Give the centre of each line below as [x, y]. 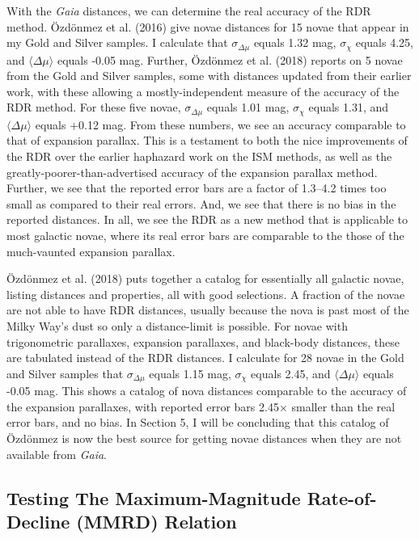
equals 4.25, [384, 42]
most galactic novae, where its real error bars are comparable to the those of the [205, 236]
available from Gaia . [57, 454]
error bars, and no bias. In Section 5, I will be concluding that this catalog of [198, 422]
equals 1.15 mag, [190, 373]
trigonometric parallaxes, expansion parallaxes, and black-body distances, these [203, 341]
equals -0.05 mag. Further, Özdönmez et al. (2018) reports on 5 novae [230, 59]
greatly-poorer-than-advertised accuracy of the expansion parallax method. [192, 172]
